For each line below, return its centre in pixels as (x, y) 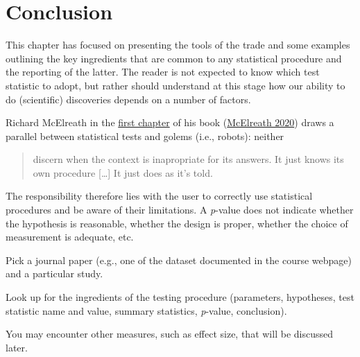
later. (17, 347)
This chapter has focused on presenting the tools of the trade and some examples (178, 45)
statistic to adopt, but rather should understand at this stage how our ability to (175, 85)
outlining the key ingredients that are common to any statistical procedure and (174, 58)
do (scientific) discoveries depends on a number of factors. (128, 99)
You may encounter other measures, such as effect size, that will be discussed (169, 334)
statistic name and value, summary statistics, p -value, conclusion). (146, 310)
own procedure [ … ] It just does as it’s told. (123, 172)
